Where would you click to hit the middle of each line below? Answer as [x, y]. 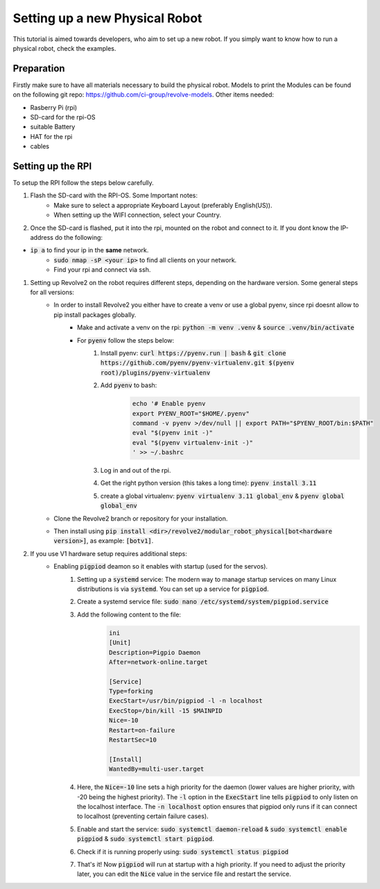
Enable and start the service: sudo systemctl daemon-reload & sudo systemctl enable [212, 829]
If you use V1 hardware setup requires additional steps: [109, 553]
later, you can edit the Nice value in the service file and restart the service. [184, 874]
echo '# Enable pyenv [169, 404]
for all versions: [52, 292]
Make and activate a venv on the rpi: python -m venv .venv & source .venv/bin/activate [216, 327]
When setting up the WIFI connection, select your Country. [137, 215]
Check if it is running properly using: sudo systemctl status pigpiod [183, 851]
